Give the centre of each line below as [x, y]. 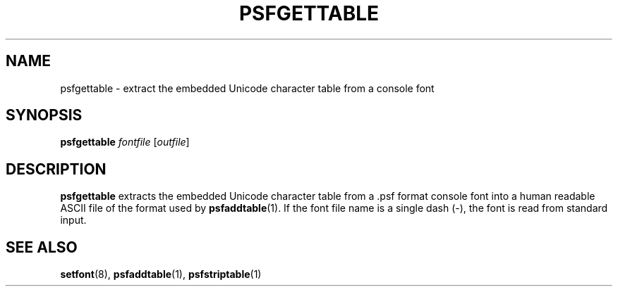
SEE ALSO [42, 247]
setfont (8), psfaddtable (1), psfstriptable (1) [161, 274]
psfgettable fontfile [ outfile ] [125, 142]
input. [73, 220]
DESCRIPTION [56, 169]
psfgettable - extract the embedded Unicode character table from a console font [247, 88]
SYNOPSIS [44, 115]
